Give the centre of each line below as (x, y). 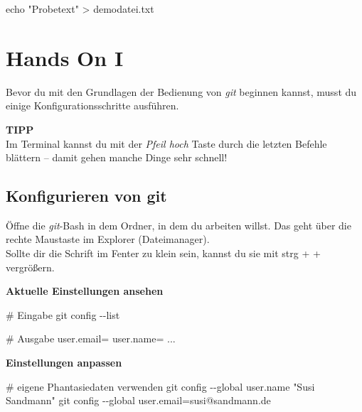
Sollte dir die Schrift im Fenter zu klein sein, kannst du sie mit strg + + (163, 253)
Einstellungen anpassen (64, 363)
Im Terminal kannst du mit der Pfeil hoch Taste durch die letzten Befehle (166, 143)
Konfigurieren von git (86, 196)
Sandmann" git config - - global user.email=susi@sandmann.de (138, 400)
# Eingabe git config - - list (63, 314)
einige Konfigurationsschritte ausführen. (92, 105)
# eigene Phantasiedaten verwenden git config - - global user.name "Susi (160, 386)
